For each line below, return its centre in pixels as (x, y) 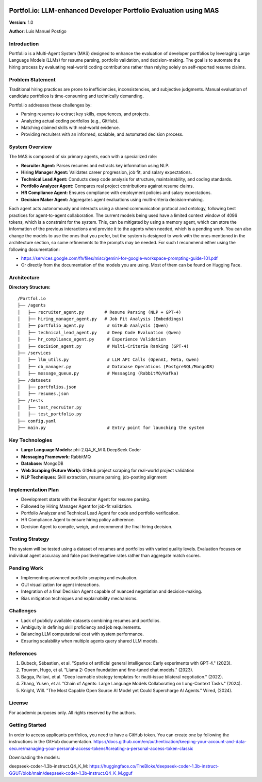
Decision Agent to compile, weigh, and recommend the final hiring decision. (97, 526)
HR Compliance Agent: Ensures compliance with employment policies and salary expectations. (116, 193)
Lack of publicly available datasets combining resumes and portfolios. (91, 621)
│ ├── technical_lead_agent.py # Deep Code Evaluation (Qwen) (99, 332)
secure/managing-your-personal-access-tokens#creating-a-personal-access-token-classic (101, 748)
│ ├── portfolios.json (47, 387)
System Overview (30, 147)
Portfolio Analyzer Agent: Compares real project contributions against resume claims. (107, 186)
